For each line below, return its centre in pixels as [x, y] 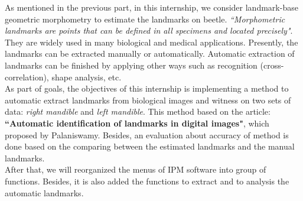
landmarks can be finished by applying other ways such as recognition [131, 65]
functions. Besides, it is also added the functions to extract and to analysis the [147, 181]
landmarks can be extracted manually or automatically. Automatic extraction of [150, 54]
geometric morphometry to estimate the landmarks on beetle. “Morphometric [145, 19]
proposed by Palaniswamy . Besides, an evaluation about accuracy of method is [147, 134]
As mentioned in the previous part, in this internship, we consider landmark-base [151, 7]
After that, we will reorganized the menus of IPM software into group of [136, 169]
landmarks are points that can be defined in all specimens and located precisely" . [149, 30]
